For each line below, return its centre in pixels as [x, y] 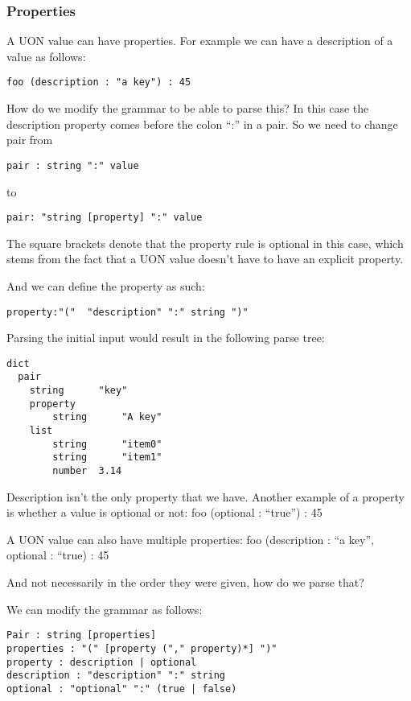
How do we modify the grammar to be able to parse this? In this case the [188, 108]
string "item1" [107, 458]
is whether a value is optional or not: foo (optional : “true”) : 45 [164, 512]
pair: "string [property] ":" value [105, 218]
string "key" [78, 391]
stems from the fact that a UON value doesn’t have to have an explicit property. [205, 259]
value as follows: [46, 56]
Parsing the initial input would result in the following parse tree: [166, 338]
